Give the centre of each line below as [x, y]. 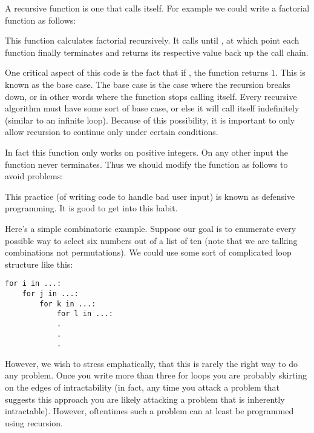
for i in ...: [33, 284]
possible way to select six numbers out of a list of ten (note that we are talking [151, 240]
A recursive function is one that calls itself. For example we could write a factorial [157, 8]
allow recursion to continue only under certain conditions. [112, 132]
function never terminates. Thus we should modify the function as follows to [146, 164]
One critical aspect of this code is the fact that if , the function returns [137, 72]
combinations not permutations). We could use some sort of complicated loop [148, 252]
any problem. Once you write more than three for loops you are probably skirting [156, 375]
